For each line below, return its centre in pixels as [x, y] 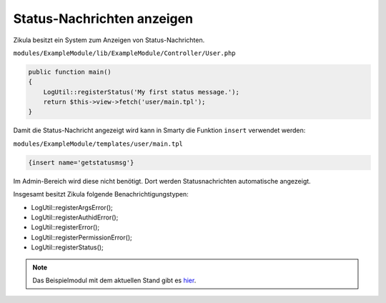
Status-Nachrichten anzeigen [103, 19]
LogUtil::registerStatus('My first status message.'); [141, 92]
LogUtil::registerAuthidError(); [75, 217]
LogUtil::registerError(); [65, 227]
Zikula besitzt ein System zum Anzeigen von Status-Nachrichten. [109, 40]
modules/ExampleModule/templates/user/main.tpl [98, 144]
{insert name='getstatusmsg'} [81, 162]
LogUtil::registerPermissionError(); [81, 237]
